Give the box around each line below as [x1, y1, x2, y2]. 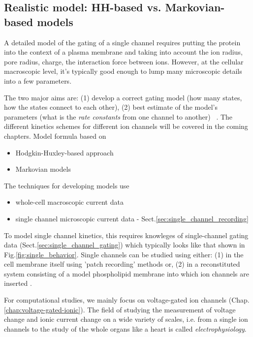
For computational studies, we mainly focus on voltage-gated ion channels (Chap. [4, 295, 250, 305]
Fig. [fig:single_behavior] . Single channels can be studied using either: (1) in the [4, 249, 244, 259]
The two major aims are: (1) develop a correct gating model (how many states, [4, 92, 242, 102]
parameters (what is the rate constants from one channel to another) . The [4, 111, 233, 122]
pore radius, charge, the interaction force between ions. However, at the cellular [4, 56, 244, 66]
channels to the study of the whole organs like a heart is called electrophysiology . [4, 323, 247, 334]
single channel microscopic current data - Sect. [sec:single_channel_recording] [15, 213, 249, 223]
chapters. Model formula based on [4, 130, 106, 141]
